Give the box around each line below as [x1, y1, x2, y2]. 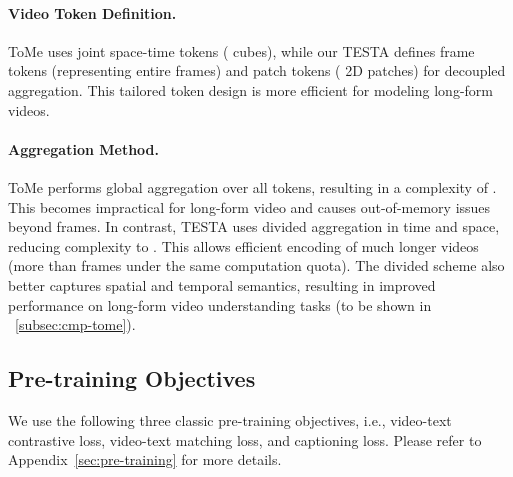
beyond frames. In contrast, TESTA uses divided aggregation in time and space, [8, 216, 500, 237]
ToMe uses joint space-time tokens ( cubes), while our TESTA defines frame [8, 40, 475, 61]
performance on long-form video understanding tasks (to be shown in [8, 294, 432, 315]
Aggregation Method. [8, 138, 160, 159]
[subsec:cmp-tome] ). [15, 314, 136, 335]
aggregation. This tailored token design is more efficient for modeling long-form [8, 79, 493, 100]
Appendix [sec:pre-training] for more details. [8, 449, 282, 470]
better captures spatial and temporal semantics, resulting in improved [8, 274, 436, 295]
